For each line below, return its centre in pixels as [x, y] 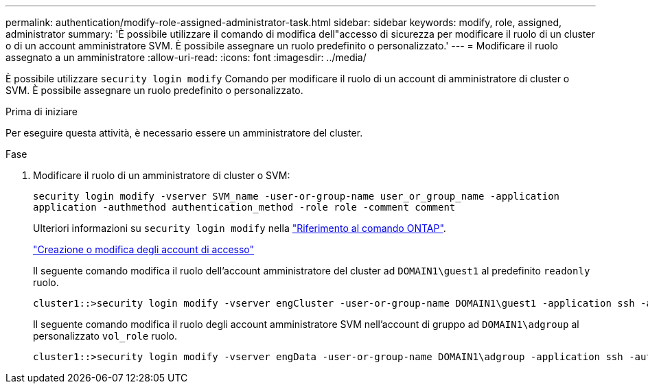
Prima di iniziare [42, 111]
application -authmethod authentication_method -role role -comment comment [244, 207]
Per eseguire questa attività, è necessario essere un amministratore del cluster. [184, 133]
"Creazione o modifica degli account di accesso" [144, 249]
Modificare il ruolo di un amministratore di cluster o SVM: [162, 175]
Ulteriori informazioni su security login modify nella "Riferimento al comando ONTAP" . [240, 228]
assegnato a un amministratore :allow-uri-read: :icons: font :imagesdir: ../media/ [186, 57]
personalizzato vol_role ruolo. [105, 336]
